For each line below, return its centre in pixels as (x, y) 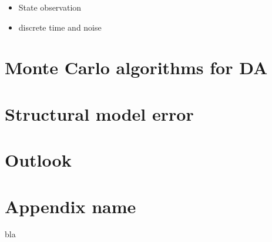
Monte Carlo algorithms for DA (136, 67)
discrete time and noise (60, 27)
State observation (50, 7)
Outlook (38, 160)
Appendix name (70, 206)
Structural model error (99, 113)
